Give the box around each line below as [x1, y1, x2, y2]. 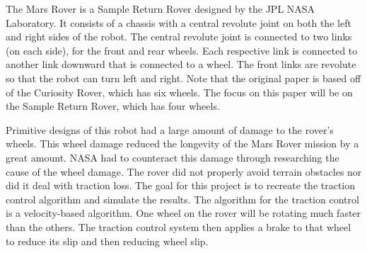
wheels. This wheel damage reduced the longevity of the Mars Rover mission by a [6, 136, 359, 151]
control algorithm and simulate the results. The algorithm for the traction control [6, 191, 359, 206]
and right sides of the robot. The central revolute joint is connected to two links [6, 29, 352, 44]
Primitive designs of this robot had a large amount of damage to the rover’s [6, 122, 334, 137]
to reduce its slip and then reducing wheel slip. [6, 233, 209, 248]
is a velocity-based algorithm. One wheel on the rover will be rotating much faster [6, 206, 361, 220]
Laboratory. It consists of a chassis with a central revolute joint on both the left [6, 15, 351, 30]
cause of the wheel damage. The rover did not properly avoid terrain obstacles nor [6, 164, 362, 179]
